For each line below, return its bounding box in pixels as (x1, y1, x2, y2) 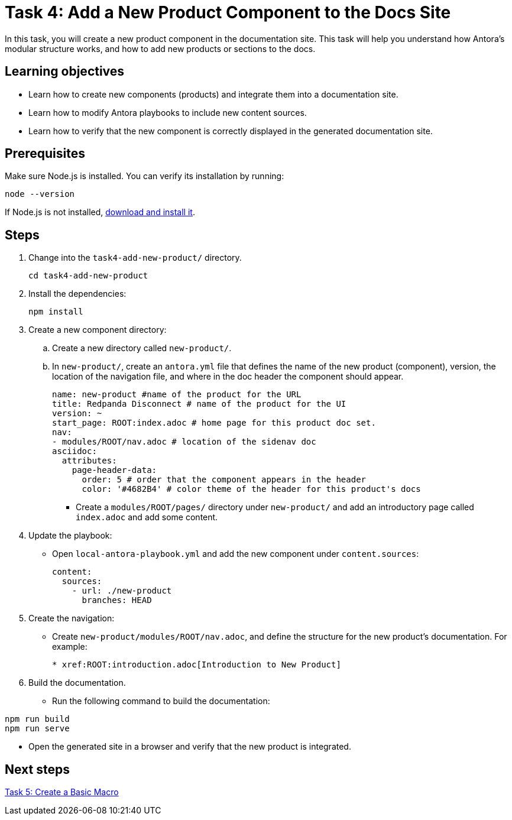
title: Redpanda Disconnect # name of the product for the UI (52, 399, 346, 409)
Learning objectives (5, 64, 125, 79)
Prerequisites (5, 146, 85, 161)
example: (52, 641, 88, 652)
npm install (28, 307, 83, 317)
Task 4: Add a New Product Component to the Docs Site (5, 2, 451, 22)
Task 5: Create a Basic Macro (5, 787, 119, 798)
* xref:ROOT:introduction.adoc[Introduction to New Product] (52, 660, 341, 670)
